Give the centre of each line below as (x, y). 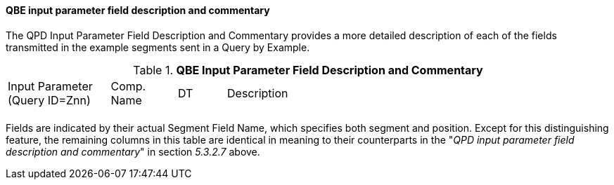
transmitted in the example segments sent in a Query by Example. (158, 47)
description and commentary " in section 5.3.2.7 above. (133, 151)
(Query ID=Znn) (49, 100)
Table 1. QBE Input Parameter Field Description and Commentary (308, 70)
